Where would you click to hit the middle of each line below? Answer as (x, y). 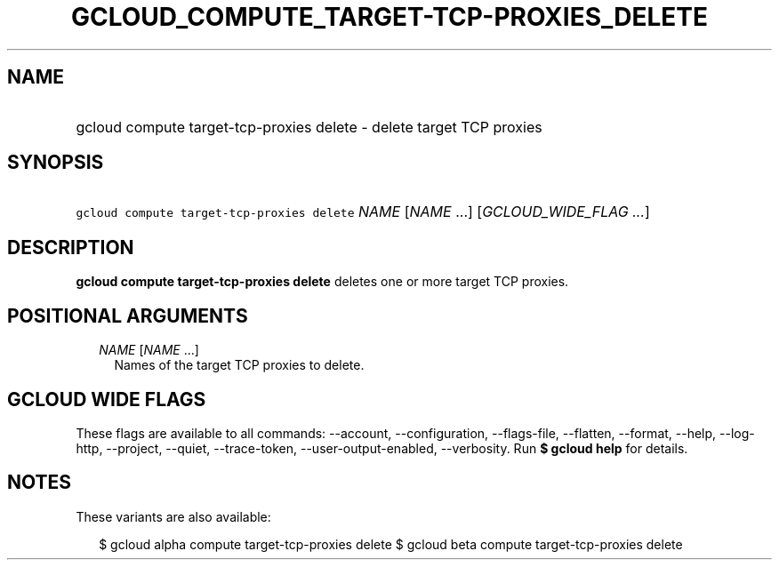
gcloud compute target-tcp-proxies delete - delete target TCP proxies (309, 127)
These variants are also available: (173, 516)
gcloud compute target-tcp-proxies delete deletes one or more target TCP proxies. (322, 282)
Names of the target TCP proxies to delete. (239, 365)
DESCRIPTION (71, 247)
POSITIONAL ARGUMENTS (128, 315)
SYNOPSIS (56, 163)
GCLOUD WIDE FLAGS (107, 399)
